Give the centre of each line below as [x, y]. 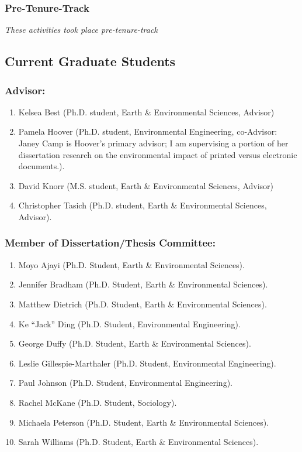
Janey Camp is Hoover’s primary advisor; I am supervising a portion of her [153, 143]
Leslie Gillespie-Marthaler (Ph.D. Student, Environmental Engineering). [147, 363]
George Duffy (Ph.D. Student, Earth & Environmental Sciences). [135, 343]
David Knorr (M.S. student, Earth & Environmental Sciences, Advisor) [146, 185]
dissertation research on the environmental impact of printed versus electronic [158, 154]
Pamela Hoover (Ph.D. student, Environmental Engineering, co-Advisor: [148, 131]
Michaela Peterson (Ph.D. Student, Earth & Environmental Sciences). [144, 422]
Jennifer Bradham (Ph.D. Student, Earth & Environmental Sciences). [143, 284]
